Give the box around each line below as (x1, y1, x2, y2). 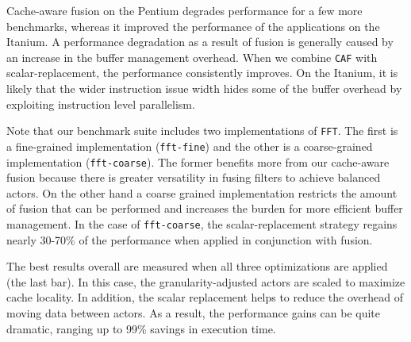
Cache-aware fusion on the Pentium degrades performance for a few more (6, 2, 363, 18)
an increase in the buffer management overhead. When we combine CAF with (6, 48, 378, 65)
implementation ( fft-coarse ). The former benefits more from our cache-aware (6, 153, 390, 170)
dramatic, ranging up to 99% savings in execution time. (6, 320, 276, 336)
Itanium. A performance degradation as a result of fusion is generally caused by (6, 33, 394, 50)
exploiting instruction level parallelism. (6, 95, 195, 112)
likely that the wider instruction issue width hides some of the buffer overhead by (6, 80, 402, 97)
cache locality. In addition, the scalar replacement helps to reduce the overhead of (6, 289, 404, 305)
